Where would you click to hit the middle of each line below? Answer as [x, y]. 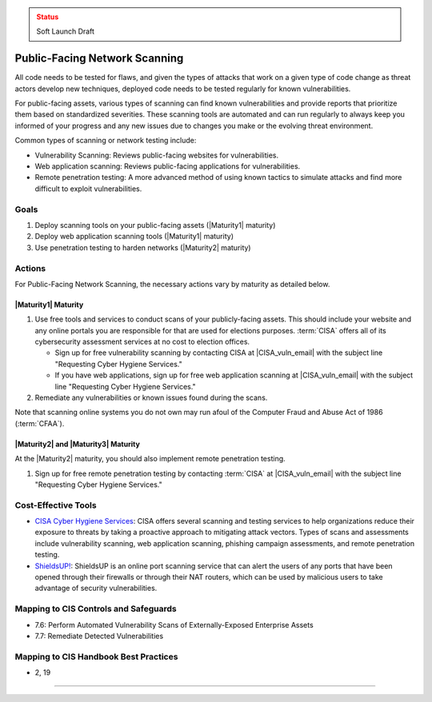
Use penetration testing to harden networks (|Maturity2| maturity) [143, 247]
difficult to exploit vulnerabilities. [88, 189]
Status [48, 17]
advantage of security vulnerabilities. [96, 588]
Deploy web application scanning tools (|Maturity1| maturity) [134, 237]
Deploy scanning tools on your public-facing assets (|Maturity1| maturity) [155, 225]
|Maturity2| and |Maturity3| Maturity [77, 444]
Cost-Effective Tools [56, 505]
